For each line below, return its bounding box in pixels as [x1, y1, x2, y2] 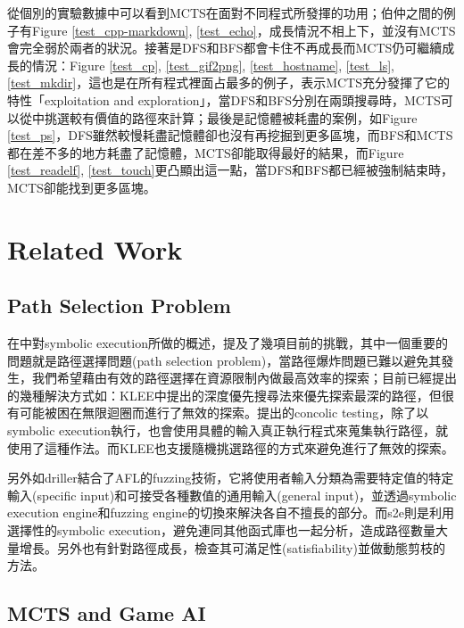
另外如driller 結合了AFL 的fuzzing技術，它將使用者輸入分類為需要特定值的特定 [7, 468, 454, 487]
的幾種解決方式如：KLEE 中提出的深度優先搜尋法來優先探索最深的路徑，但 [7, 385, 442, 404]
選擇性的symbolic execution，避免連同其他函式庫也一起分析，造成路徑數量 [7, 521, 435, 540]
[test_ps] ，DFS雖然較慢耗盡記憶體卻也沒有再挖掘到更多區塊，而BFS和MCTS [7, 126, 453, 145]
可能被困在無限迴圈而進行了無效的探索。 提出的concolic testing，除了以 [19, 403, 429, 422]
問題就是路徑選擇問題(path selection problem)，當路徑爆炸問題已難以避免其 [7, 351, 442, 369]
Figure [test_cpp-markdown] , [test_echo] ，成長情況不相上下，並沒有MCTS [31, 21, 456, 39]
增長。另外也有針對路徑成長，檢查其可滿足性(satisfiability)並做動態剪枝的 [19, 538, 445, 557]
